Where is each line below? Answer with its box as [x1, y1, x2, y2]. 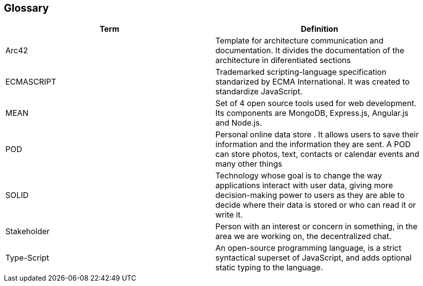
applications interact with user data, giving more [215, 180, 393, 191]
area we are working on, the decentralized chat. [215, 231, 392, 242]
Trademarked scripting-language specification [215, 67, 387, 77]
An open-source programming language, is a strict [215, 243, 401, 253]
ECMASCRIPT [5, 77, 56, 87]
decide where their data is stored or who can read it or [215, 200, 416, 210]
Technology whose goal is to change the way [215, 171, 382, 181]
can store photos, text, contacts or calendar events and [215, 149, 420, 159]
